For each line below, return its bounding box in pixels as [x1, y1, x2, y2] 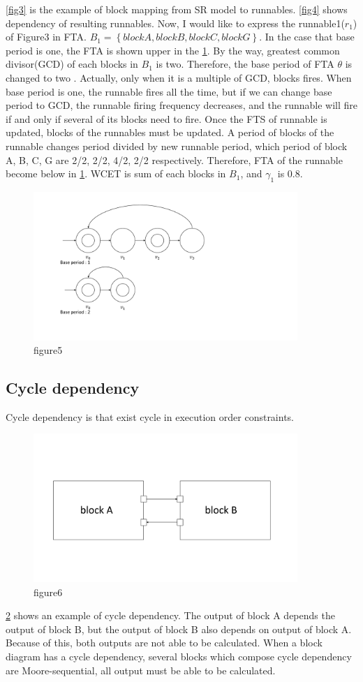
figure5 [34, 343, 63, 357]
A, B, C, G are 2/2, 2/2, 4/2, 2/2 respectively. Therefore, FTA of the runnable [6, 152, 343, 167]
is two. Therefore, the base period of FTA [156, 57, 334, 71]
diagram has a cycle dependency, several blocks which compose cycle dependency [6, 649, 352, 664]
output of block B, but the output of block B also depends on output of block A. [6, 621, 352, 636]
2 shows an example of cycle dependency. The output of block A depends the [6, 608, 335, 623]
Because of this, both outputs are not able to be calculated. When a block [6, 635, 323, 650]
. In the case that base [259, 29, 355, 44]
